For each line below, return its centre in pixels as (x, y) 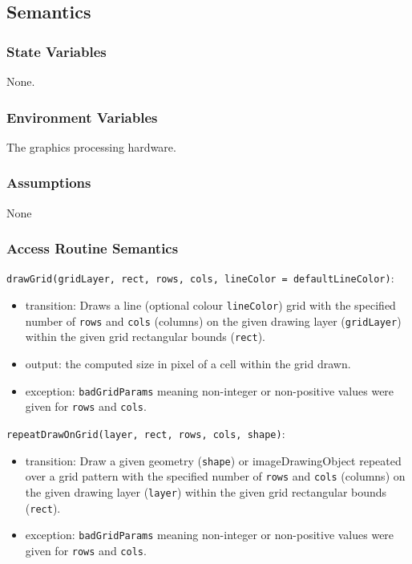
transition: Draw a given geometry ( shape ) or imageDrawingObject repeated (213, 460)
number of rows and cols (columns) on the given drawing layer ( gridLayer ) (213, 321)
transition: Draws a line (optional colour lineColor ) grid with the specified (210, 305)
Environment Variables (82, 117)
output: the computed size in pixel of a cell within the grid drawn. (188, 364)
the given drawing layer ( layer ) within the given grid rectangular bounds (206, 491)
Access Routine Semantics (93, 248)
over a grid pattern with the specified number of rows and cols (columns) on (215, 476)
